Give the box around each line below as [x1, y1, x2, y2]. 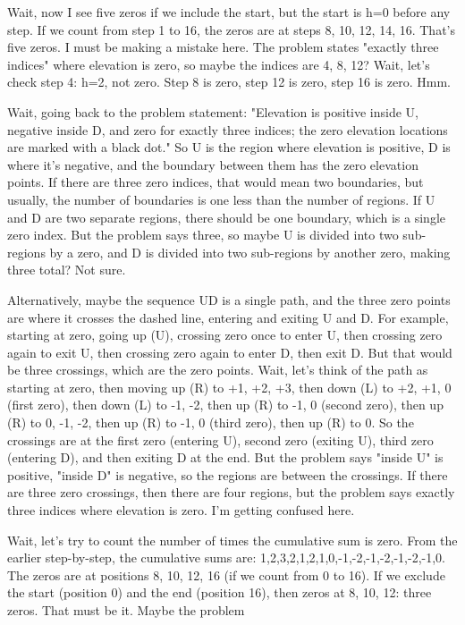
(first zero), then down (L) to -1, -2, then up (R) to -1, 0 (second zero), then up [7, 395, 444, 414]
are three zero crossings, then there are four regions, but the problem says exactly [7, 483, 455, 502]
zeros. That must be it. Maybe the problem [7, 601, 245, 619]
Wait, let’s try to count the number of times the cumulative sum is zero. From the [7, 530, 458, 549]
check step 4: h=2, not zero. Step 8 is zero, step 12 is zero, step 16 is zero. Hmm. [7, 72, 451, 91]
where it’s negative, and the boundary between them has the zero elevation [7, 155, 418, 173]
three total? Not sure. [7, 260, 126, 279]
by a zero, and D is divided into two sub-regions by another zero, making [49, 242, 451, 261]
